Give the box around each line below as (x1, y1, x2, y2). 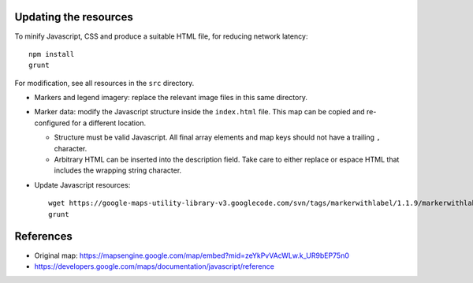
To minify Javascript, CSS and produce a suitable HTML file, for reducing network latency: (14, 32, 308, 41)
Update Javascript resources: (34, 180, 131, 189)
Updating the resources (14, 10, 133, 24)
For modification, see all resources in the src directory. (14, 78, 195, 88)
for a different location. (71, 118, 146, 128)
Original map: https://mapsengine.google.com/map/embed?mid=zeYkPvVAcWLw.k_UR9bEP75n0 (34, 251, 350, 260)
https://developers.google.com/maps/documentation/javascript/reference (34, 261, 275, 271)
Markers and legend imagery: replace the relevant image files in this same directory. (34, 93, 307, 102)
